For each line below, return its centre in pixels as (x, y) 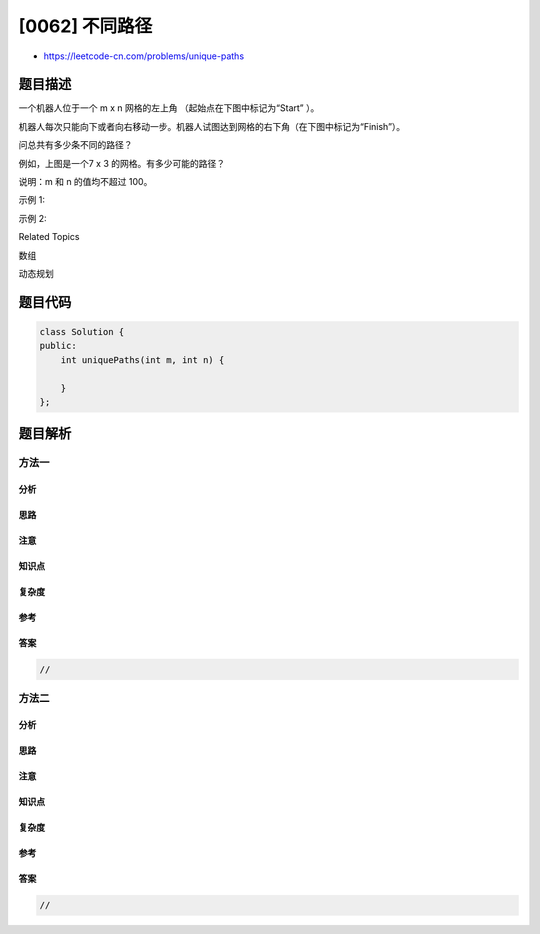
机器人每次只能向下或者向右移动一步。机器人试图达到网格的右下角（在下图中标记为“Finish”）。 (212, 126)
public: (58, 346)
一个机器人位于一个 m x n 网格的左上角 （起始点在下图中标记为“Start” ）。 (169, 108)
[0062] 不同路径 (85, 26)
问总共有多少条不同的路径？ (75, 145)
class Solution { (82, 331)
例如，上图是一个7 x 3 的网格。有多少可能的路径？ (122, 163)
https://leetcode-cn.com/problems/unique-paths (144, 56)
